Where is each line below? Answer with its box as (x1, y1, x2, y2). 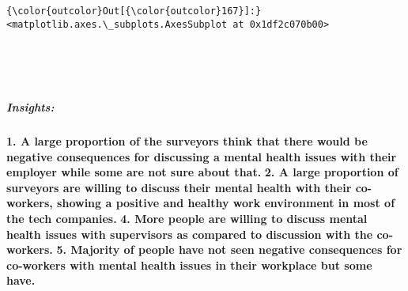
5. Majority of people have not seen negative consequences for (56, 241, 402, 258)
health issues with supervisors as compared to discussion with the (6, 225, 373, 242)
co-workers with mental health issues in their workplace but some (6, 256, 372, 273)
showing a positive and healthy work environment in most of (57, 195, 395, 211)
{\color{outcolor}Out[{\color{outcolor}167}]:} (6, 6, 262, 17)
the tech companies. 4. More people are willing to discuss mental (6, 210, 368, 227)
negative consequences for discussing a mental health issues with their (6, 148, 397, 164)
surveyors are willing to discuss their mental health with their (6, 179, 352, 195)
